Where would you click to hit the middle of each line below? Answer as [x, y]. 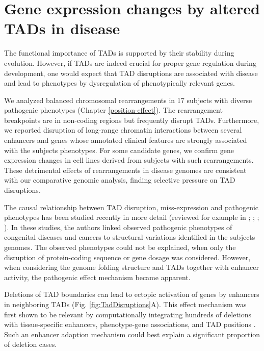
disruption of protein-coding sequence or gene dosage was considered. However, [127, 257]
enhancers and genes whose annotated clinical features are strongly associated [126, 140]
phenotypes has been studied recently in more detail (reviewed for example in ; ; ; [132, 217]
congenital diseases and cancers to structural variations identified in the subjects [130, 237]
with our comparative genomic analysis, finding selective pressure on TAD [120, 180]
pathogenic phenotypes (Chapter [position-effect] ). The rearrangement [113, 110]
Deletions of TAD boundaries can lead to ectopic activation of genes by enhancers [132, 294]
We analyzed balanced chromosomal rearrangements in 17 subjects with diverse [128, 100]
